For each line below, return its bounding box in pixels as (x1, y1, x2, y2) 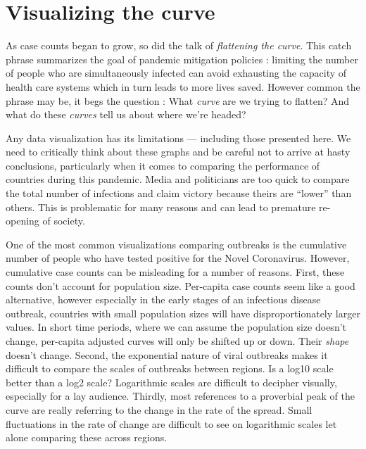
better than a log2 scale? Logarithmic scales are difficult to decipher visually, (6, 374, 337, 389)
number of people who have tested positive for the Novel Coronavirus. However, (6, 251, 350, 265)
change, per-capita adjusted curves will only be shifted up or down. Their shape (6, 334, 349, 348)
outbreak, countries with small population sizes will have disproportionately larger (6, 305, 360, 320)
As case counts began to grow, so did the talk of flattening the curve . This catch (6, 38, 352, 53)
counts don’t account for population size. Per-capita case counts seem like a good (6, 278, 355, 293)
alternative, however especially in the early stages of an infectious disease (6, 292, 321, 307)
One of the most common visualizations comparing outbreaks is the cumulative (6, 236, 347, 251)
